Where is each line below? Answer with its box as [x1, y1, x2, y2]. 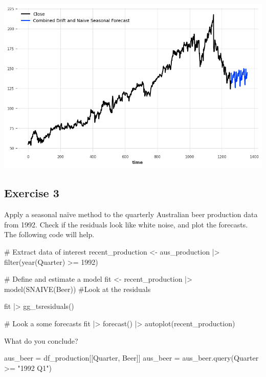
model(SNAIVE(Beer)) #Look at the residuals [4, 283, 151, 294]
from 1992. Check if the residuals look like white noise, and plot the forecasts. [4, 219, 248, 229]
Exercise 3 [4, 185, 59, 201]
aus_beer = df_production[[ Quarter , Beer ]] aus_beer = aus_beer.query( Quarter [4, 352, 259, 363]
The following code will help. [4, 229, 95, 240]
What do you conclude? [4, 335, 78, 346]
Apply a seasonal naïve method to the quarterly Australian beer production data [4, 209, 258, 220]
